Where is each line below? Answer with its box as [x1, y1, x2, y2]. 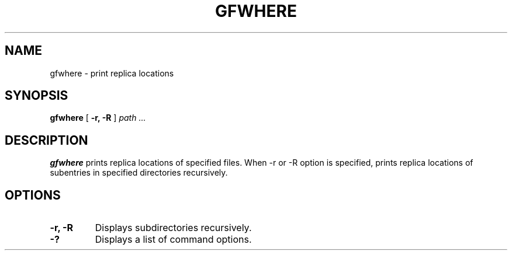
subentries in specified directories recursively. [50, 167, 228, 178]
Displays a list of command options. [95, 233, 252, 246]
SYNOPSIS [5, 88, 68, 103]
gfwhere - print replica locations [50, 68, 174, 78]
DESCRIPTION [5, 132, 88, 148]
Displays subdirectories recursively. [95, 222, 252, 234]
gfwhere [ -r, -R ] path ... [50, 113, 146, 123]
